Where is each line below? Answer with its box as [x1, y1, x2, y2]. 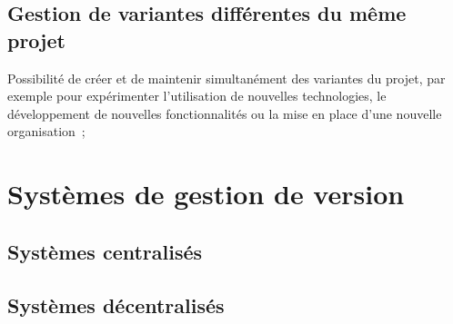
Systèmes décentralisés [7, 290, 225, 319]
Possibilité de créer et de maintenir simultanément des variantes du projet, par [7, 68, 446, 87]
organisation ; [7, 122, 86, 141]
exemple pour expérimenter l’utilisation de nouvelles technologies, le [7, 86, 387, 105]
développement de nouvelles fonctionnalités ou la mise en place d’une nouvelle [7, 103, 442, 123]
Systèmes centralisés [7, 237, 203, 265]
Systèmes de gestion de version [7, 175, 405, 212]
